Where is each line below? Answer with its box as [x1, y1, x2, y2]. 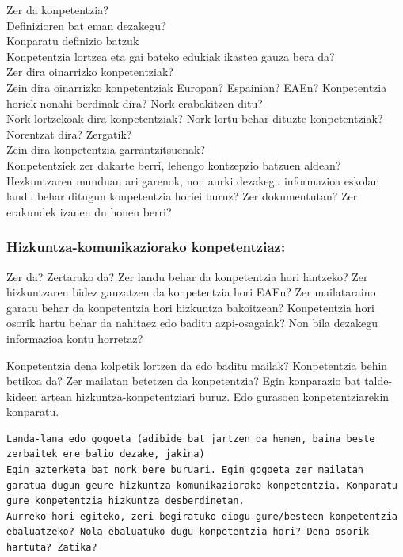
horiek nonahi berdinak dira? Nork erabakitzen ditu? [6, 94, 263, 111]
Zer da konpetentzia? [6, 2, 108, 17]
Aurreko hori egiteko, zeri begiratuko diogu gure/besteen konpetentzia [6, 510, 397, 522]
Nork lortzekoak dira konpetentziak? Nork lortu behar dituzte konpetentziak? [6, 110, 383, 127]
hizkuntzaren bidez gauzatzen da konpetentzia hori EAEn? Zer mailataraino [6, 284, 376, 300]
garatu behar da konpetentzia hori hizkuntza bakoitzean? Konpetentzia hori [6, 299, 374, 315]
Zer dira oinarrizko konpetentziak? [6, 63, 173, 80]
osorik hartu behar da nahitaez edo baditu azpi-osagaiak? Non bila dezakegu [6, 315, 378, 331]
